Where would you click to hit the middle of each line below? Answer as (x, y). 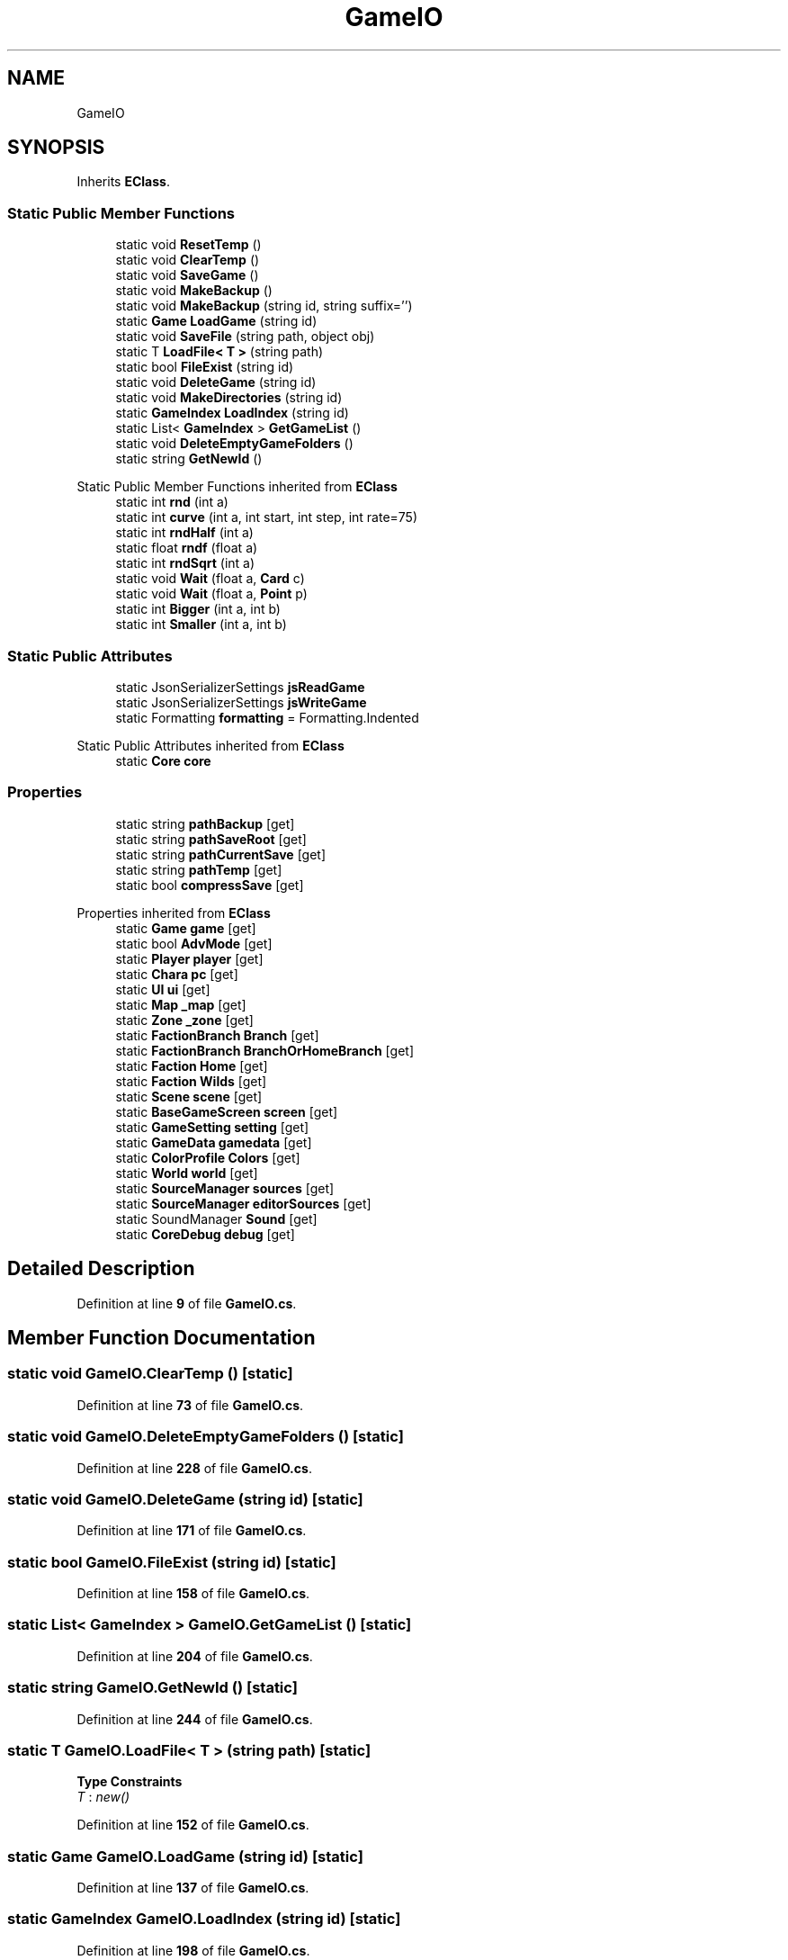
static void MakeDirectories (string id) (229, 398)
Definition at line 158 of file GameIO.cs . (193, 1593)
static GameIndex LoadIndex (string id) (232, 413)
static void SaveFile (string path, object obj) (245, 337)
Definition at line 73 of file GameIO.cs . (190, 1405)
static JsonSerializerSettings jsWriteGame (241, 702)
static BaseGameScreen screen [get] (227, 1111)
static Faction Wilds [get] (191, 1081)
